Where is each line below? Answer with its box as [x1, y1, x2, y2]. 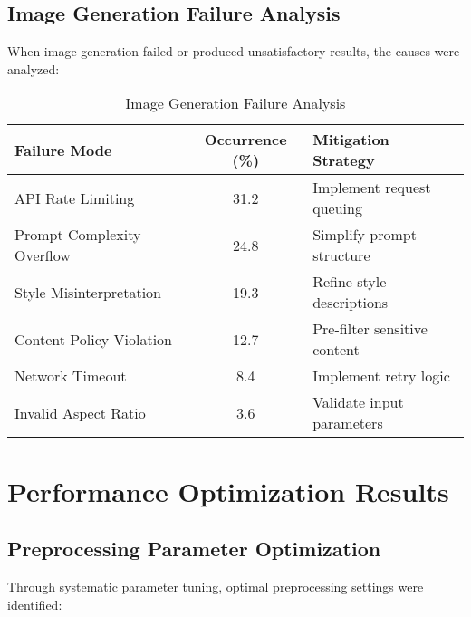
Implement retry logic [312, 365, 450, 387]
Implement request [312, 177, 431, 198]
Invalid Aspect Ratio [14, 401, 146, 423]
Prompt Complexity [14, 224, 141, 246]
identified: [7, 594, 62, 613]
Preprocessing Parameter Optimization [7, 535, 381, 563]
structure [312, 245, 370, 266]
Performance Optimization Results [7, 472, 449, 509]
